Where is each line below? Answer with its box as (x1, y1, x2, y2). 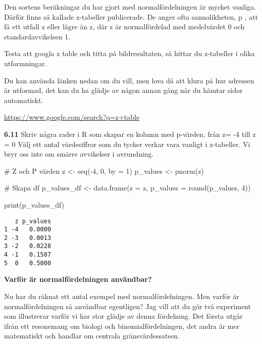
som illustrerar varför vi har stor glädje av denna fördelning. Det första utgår (4, 311, 243, 321)
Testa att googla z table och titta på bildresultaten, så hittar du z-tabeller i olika (4, 48, 255, 59)
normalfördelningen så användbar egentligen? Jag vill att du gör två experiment (4, 301, 251, 311)
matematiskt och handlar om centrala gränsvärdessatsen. (4, 330, 180, 341)
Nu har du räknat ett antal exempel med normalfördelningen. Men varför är (4, 291, 239, 302)
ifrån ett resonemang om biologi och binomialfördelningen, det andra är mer (4, 320, 240, 331)
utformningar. (4, 58, 47, 68)
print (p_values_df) (4, 199, 65, 210)
